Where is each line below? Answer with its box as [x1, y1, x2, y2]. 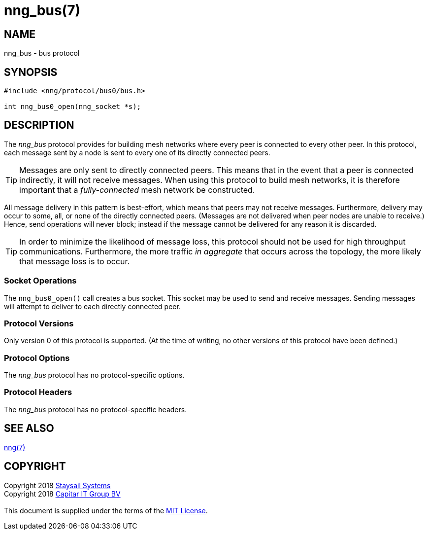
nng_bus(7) [4, 2, 80, 19]
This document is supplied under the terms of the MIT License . [4, 506, 208, 515]
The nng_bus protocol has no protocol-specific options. [4, 371, 185, 380]
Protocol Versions [4, 318, 74, 328]
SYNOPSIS [4, 66, 58, 78]
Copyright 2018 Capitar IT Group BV [4, 489, 121, 498]
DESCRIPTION [4, 119, 74, 132]
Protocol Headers [4, 387, 72, 397]
